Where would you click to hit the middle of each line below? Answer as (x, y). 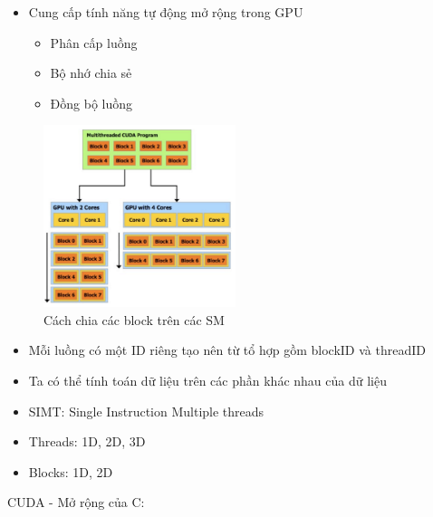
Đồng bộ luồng (91, 103)
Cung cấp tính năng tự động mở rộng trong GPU (166, 12)
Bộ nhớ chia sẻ (91, 73)
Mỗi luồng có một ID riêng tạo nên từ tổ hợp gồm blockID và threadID (227, 350)
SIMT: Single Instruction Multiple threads (146, 411)
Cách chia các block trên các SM (134, 319)
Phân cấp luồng (94, 42)
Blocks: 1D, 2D (71, 471)
